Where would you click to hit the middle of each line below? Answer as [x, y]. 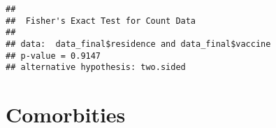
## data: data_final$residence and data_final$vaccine [138, 44]
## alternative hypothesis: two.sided [96, 67]
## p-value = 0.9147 [53, 56]
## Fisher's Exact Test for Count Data [101, 21]
